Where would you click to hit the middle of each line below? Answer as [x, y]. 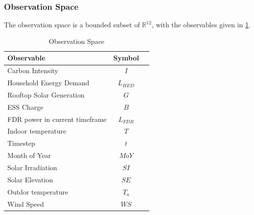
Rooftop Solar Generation [46, 94]
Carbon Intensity [33, 70]
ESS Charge [25, 107]
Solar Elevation [30, 179]
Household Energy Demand [48, 83]
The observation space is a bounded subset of [72, 25]
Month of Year [29, 155]
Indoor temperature [37, 131]
